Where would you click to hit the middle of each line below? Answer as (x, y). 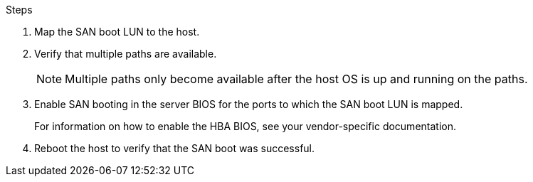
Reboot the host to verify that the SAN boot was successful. (175, 148)
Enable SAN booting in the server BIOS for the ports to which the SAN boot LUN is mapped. (249, 104)
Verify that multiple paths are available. (126, 54)
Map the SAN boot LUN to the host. (117, 32)
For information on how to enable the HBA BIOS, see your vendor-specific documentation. (245, 126)
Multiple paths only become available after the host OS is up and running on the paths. (296, 79)
